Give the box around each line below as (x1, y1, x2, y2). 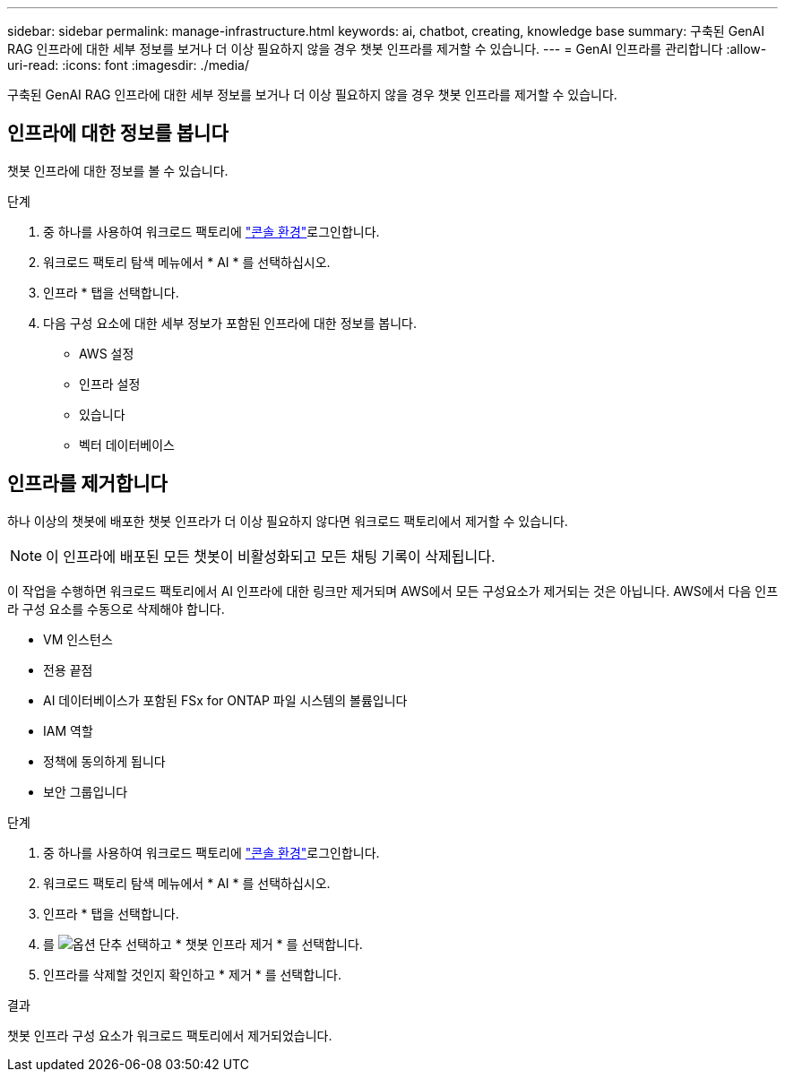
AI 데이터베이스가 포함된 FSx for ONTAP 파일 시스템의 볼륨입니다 (43, 692, 408, 708)
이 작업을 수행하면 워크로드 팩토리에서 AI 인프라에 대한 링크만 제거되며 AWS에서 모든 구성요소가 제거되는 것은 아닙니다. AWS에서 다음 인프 (7, 583, 779, 599)
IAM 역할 (43, 722, 93, 738)
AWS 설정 (79, 345, 134, 361)
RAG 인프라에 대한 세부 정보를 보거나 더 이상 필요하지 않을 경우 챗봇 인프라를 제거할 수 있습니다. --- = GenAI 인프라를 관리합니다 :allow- (7, 41, 767, 56)
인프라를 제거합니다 (7, 472, 168, 496)
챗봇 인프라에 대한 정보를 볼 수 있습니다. (7, 162, 229, 178)
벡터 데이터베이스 (79, 436, 175, 453)
